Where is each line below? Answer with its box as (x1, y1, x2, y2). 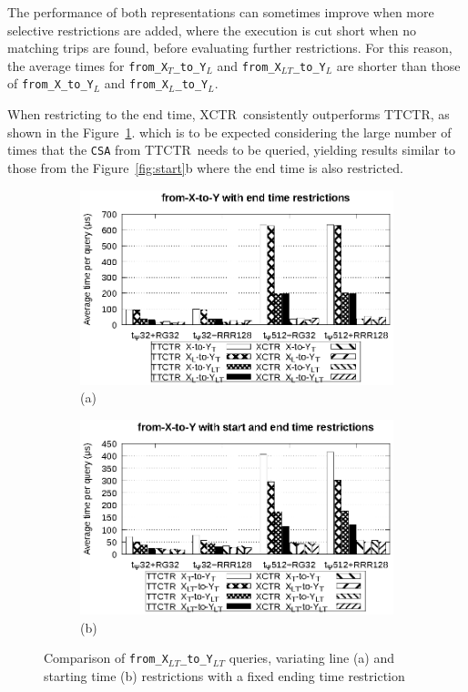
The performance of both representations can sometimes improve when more (7, 3, 434, 21)
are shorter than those (336, 56, 461, 75)
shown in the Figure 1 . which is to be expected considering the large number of (7, 122, 452, 141)
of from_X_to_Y (7, 74, 94, 93)
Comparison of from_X (44, 648, 168, 667)
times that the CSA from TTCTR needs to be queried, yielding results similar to (7, 140, 455, 159)
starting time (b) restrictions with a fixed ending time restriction (44, 667, 405, 686)
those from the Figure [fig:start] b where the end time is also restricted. (7, 158, 403, 177)
